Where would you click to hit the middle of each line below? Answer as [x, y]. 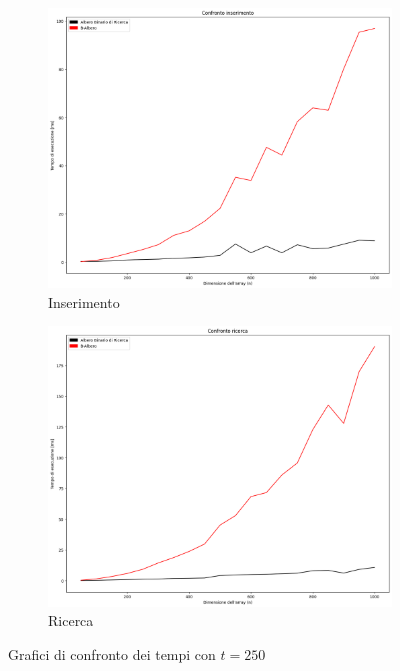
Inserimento [84, 301]
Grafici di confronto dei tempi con [112, 653]
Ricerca [71, 620]
